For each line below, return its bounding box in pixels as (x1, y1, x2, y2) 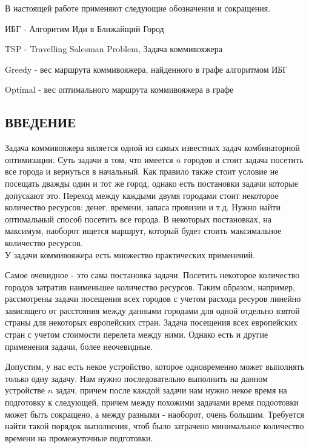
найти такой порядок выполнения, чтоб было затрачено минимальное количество (5, 420, 304, 432)
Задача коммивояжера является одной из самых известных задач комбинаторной (5, 141, 300, 154)
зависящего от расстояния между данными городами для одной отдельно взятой (5, 304, 300, 316)
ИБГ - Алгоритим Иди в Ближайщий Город (5, 22, 164, 35)
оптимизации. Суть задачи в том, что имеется (5, 153, 173, 165)
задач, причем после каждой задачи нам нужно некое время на (55, 384, 287, 396)
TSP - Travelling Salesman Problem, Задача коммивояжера (5, 42, 222, 55)
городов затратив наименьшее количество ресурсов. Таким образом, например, (5, 280, 295, 293)
